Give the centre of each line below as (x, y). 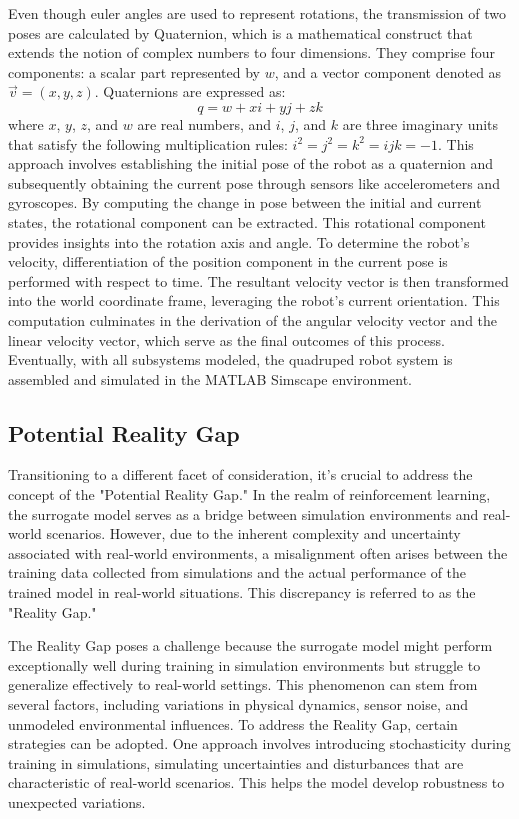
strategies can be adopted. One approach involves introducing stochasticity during (259, 743)
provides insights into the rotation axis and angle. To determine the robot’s (239, 241)
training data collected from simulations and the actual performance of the (237, 572)
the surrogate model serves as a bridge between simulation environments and (243, 513)
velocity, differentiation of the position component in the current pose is (228, 261)
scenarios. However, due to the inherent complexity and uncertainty (253, 533)
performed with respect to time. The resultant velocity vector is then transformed (258, 280)
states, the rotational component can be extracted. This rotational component (247, 221)
